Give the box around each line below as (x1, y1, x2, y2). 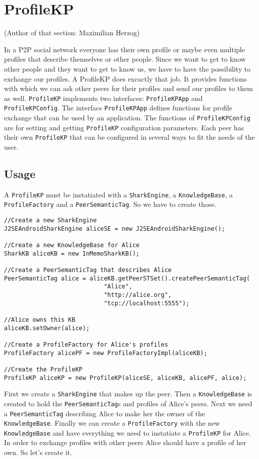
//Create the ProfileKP (4, 366, 83, 373)
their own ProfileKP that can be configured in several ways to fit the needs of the (4, 132, 255, 142)
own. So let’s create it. (4, 447, 72, 458)
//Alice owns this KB (4, 316, 76, 323)
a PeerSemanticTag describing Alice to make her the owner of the (4, 408, 205, 418)
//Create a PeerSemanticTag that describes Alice (4, 267, 172, 274)
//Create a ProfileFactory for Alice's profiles (4, 341, 168, 348)
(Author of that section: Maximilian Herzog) (4, 27, 140, 38)
